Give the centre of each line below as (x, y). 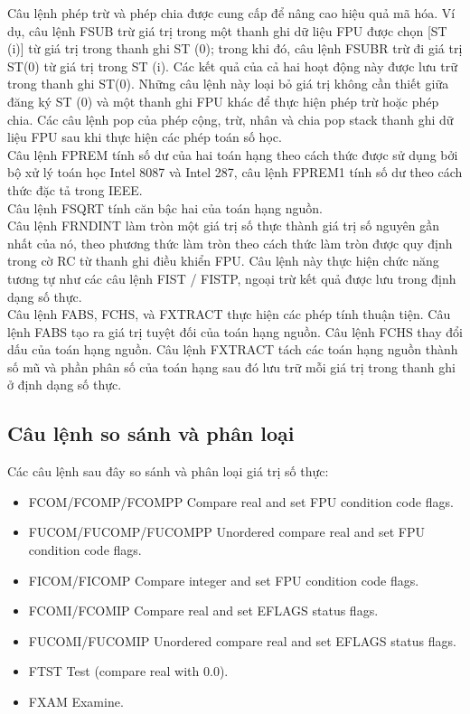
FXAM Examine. (76, 702)
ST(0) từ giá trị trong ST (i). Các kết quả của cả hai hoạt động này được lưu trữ (232, 66)
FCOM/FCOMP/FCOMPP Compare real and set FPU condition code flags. (241, 501)
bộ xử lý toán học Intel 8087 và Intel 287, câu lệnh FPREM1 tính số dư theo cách (235, 172)
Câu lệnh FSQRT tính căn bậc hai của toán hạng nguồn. (165, 207)
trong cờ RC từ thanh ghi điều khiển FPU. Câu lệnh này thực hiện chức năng (223, 261)
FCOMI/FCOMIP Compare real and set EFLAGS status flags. (203, 611)
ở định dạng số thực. (65, 385)
